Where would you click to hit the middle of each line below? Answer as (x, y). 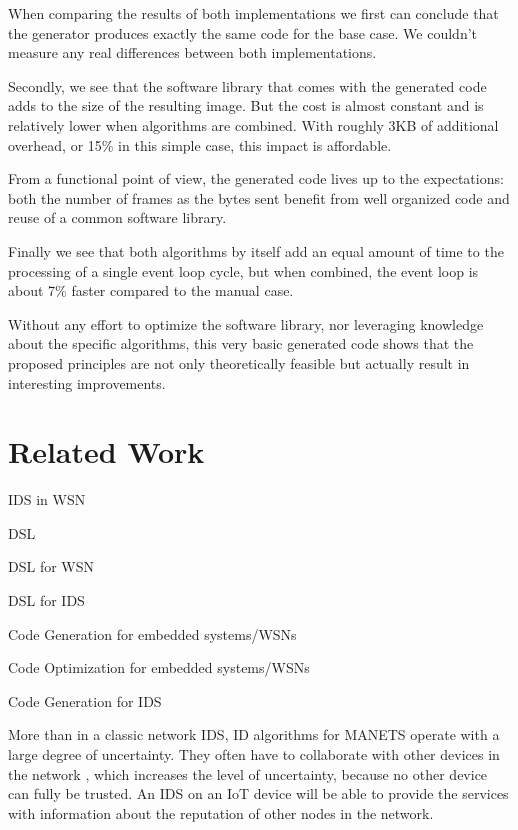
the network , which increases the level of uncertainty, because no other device (248, 773)
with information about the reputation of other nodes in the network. (221, 812)
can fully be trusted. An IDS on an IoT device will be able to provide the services (258, 793)
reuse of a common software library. (117, 217)
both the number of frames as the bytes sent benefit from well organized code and (259, 197)
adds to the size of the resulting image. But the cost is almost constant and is (246, 105)
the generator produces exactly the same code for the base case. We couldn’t (243, 32)
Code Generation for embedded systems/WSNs (152, 633)
